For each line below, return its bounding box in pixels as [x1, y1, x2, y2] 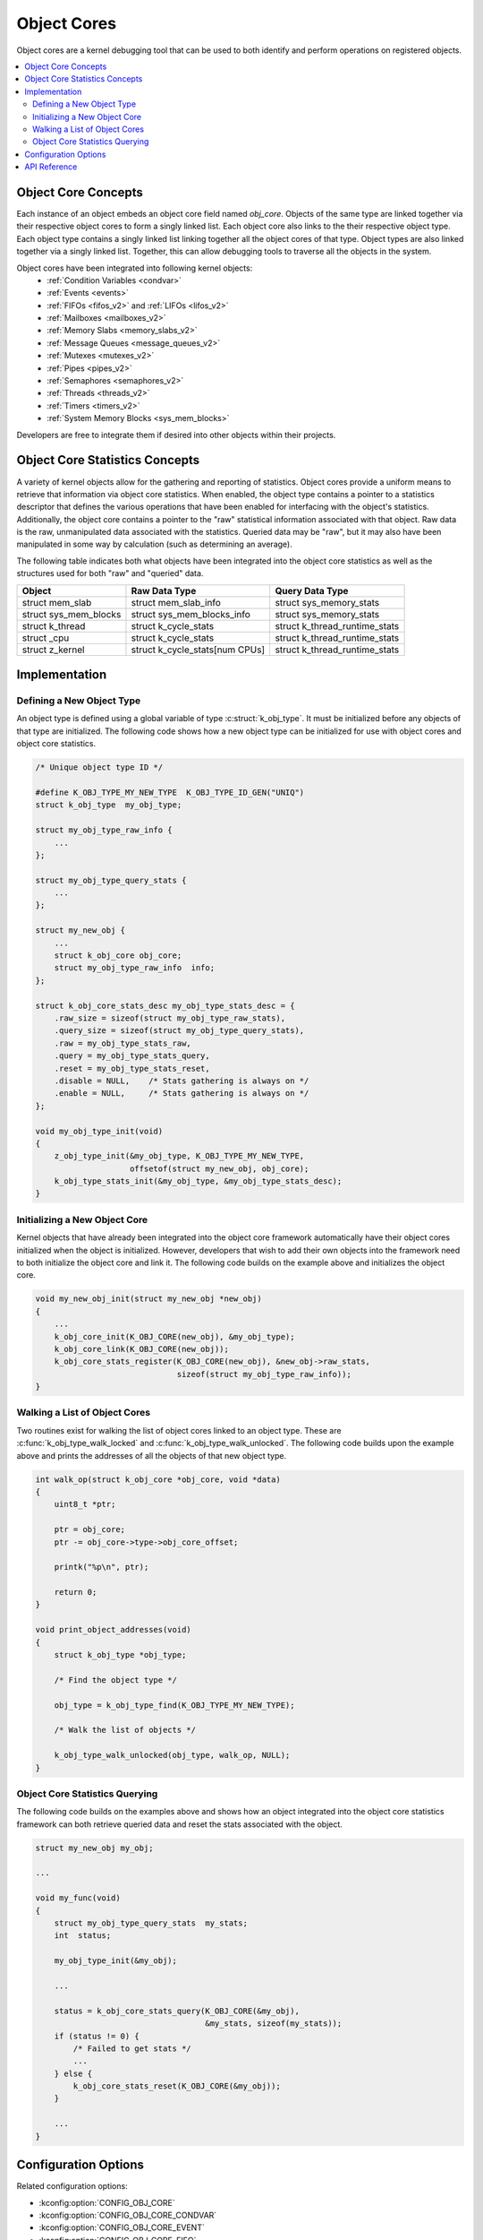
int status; [54, 1931, 112, 1941]
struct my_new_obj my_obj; [35, 1842, 154, 1853]
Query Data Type [275, 584, 349, 597]
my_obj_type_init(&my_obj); [54, 1956, 178, 1966]
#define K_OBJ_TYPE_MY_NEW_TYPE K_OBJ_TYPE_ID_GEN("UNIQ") [35, 787, 305, 797]
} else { [54, 2068, 93, 2079]
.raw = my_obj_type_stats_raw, [54, 1038, 191, 1048]
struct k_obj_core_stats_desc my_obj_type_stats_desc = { [35, 1000, 295, 1011]
